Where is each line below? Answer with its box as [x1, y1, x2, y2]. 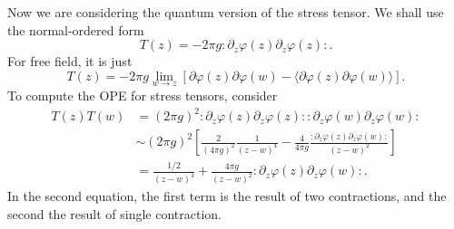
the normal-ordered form [7, 20, 144, 39]
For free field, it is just [7, 52, 133, 71]
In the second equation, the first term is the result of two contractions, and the [7, 186, 447, 205]
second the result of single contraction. [7, 204, 222, 223]
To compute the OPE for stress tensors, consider [7, 86, 278, 104]
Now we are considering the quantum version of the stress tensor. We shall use [7, 3, 444, 21]
